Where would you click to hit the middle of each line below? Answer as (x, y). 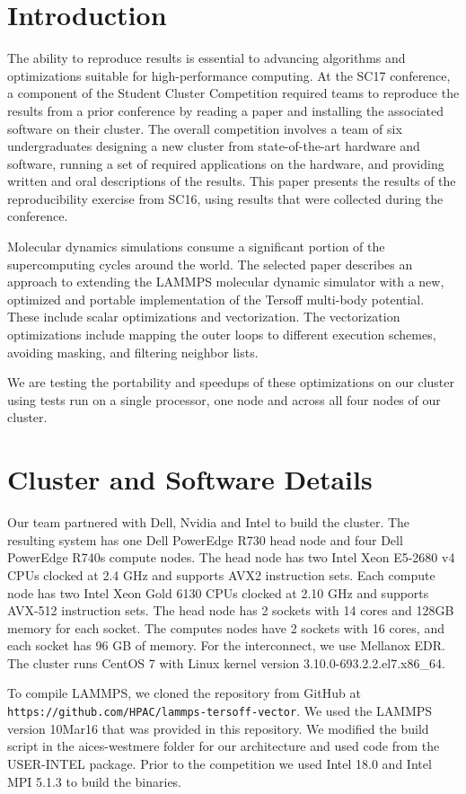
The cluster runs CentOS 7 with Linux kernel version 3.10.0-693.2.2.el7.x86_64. (226, 662)
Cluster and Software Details (190, 479)
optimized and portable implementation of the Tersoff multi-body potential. (216, 299)
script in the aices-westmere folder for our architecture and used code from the (224, 746)
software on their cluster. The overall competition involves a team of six (205, 128)
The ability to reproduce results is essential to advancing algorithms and (207, 58)
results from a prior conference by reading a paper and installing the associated (226, 110)
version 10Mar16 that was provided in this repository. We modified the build (218, 728)
